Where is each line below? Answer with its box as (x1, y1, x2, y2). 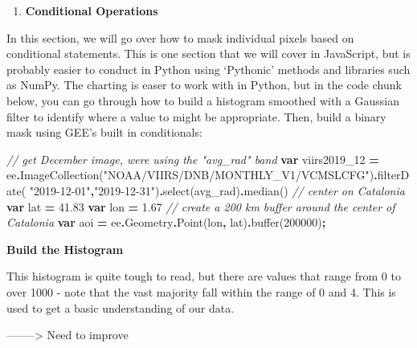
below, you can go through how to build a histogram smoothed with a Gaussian (6, 92, 399, 108)
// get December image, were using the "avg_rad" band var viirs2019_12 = (6, 150, 379, 167)
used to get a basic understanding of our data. (6, 299, 235, 316)
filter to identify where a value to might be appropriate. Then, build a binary (6, 108, 386, 125)
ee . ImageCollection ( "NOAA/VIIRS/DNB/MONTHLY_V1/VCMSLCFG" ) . (6, 166, 378, 183)
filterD (377, 166, 410, 183)
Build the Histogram (6, 240, 124, 257)
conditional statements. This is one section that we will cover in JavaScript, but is (6, 45, 411, 62)
